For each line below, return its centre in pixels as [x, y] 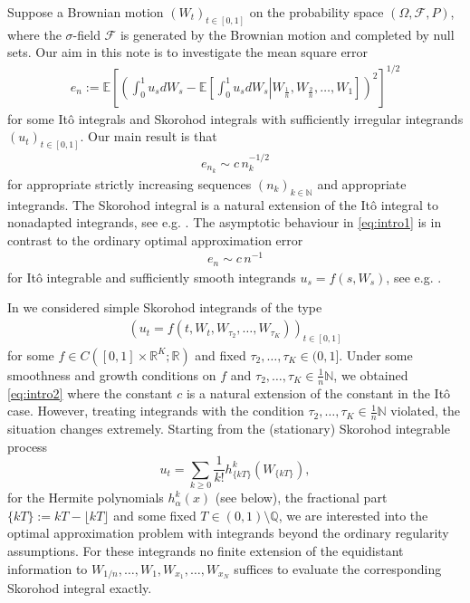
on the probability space [317, 12]
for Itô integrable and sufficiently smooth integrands [152, 277]
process [28, 446]
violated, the [425, 411]
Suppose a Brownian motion [86, 12]
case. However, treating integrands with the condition [156, 411]
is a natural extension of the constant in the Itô [318, 392]
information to [48, 568]
